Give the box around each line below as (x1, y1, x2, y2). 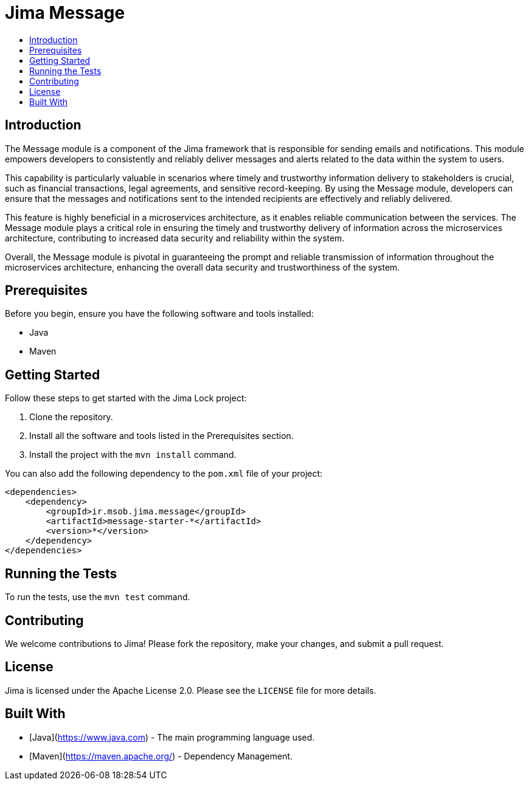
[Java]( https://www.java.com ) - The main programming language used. (29, 731, 315, 742)
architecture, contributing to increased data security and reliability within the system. (5, 232, 345, 243)
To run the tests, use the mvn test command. (5, 592, 190, 603)
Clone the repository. (29, 412, 113, 423)
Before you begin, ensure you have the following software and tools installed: (5, 308, 314, 319)
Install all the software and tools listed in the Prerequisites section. (29, 431, 294, 441)
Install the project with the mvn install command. (29, 449, 237, 460)
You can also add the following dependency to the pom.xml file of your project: (5, 468, 323, 479)
